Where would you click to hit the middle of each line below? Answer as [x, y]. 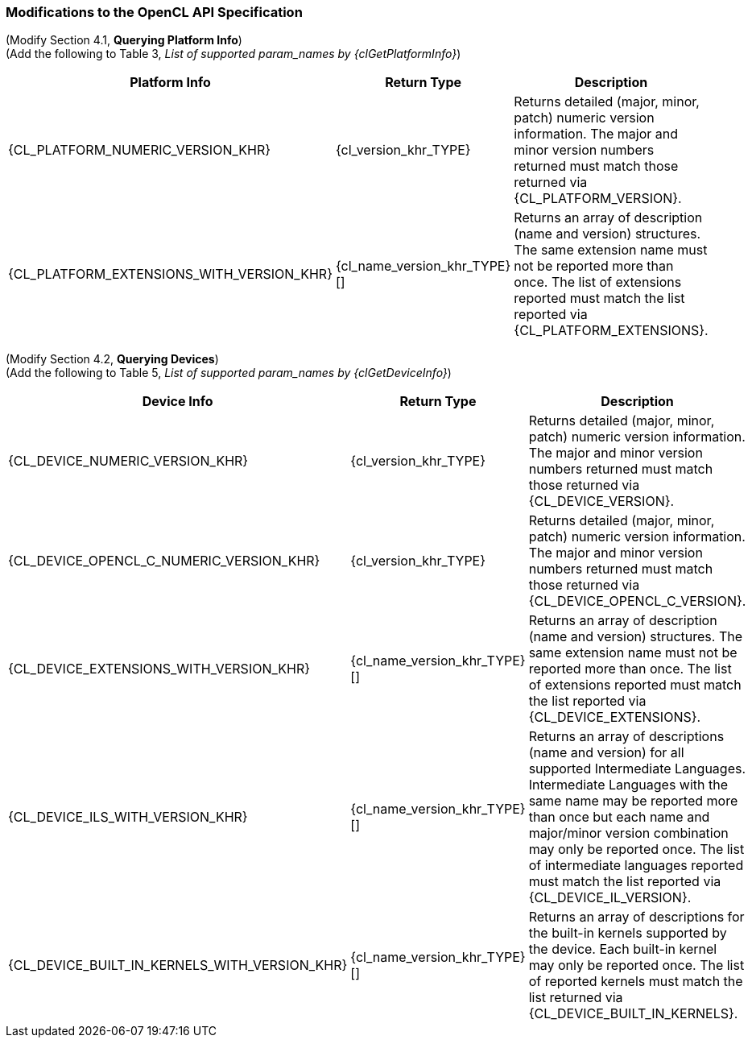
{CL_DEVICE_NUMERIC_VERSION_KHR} [128, 461]
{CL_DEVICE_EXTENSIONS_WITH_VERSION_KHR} [159, 669]
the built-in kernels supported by [628, 933]
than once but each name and [619, 817]
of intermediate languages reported [636, 866]
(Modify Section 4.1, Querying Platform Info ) [124, 40]
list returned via [576, 998]
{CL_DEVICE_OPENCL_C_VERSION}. [637, 601]
